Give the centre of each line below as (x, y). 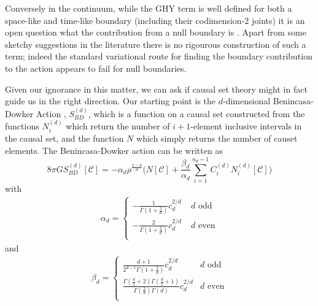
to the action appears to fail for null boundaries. (96, 68)
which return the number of (118, 125)
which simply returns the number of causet (217, 138)
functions (22, 125)
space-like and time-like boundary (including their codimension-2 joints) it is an (155, 20)
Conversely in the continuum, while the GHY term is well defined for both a (149, 8)
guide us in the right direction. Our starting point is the (111, 101)
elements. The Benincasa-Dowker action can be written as (114, 150)
